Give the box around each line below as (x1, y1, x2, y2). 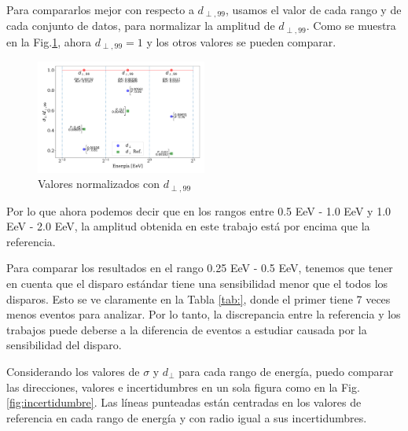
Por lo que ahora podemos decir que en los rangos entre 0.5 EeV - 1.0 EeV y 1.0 (6, 202, 391, 219)
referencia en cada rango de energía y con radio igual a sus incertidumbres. (6, 409, 367, 425)
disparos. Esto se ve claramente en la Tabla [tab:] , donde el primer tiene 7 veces (6, 290, 391, 307)
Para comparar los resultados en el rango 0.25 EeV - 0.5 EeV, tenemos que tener (6, 260, 393, 276)
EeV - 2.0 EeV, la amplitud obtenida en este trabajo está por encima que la (6, 218, 370, 234)
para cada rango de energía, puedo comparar (178, 363, 394, 379)
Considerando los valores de (6, 363, 140, 379)
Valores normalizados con (38, 175, 160, 192)
